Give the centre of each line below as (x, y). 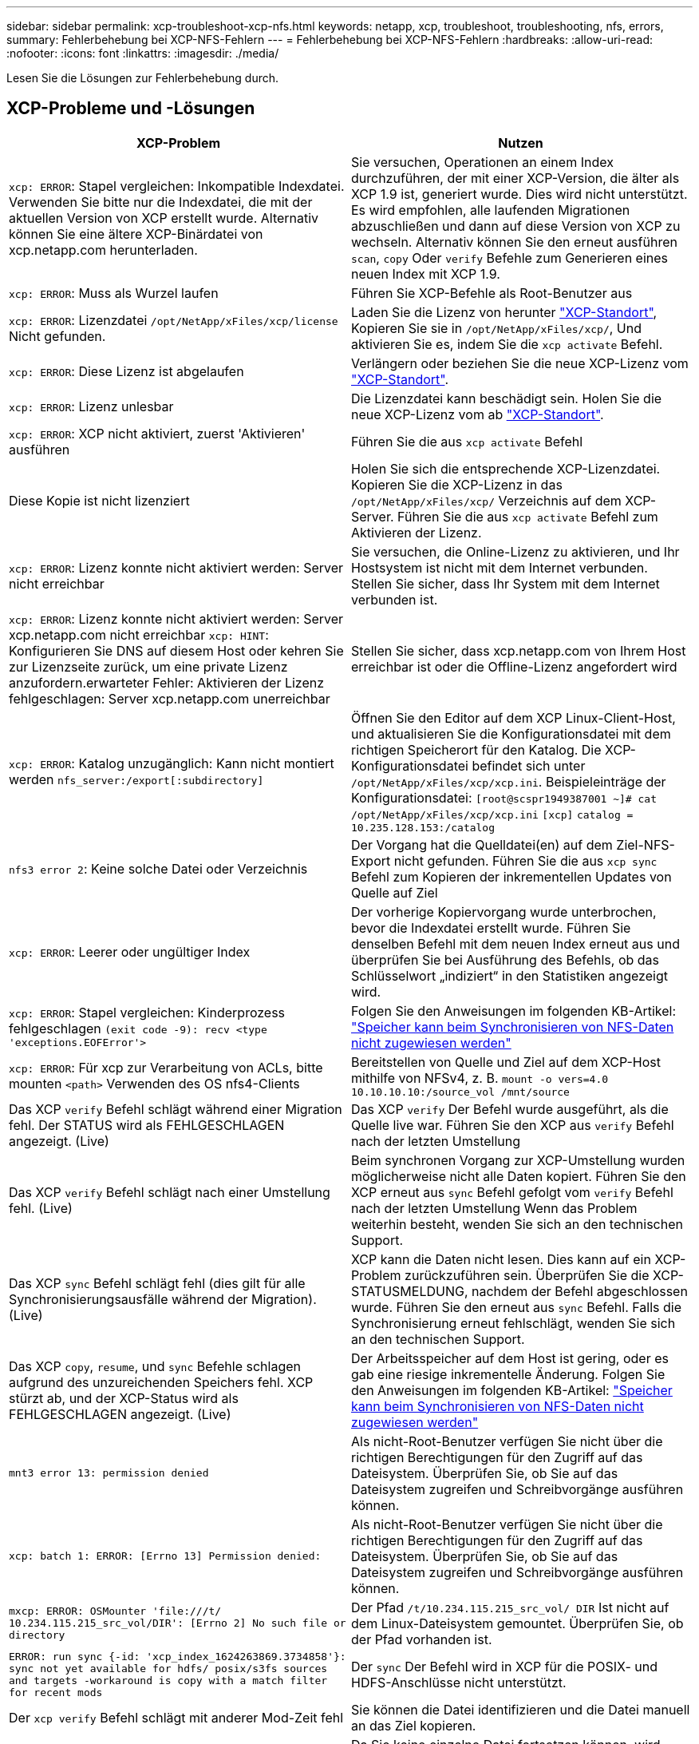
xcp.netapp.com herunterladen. (103, 250)
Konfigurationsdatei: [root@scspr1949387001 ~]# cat (504, 797)
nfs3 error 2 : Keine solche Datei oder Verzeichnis (158, 868)
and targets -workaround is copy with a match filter (168, 1680)
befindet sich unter (529, 765)
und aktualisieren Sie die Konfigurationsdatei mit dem (511, 733)
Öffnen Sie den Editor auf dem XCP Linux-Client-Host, (513, 717)
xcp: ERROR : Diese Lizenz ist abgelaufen (126, 371)
